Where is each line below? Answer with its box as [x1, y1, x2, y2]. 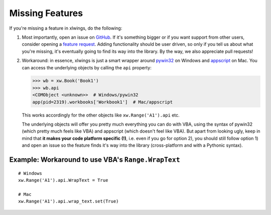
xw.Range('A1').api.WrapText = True [18, 177, 108, 183]
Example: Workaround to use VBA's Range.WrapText [9, 156, 180, 164]
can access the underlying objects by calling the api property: [22, 64, 152, 70]
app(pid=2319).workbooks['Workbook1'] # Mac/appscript [32, 99, 173, 105]
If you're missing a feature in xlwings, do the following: [9, 25, 122, 31]
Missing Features [9, 8, 83, 19]
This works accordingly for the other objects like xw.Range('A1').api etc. [22, 112, 180, 118]
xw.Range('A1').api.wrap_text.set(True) [18, 198, 119, 204]
